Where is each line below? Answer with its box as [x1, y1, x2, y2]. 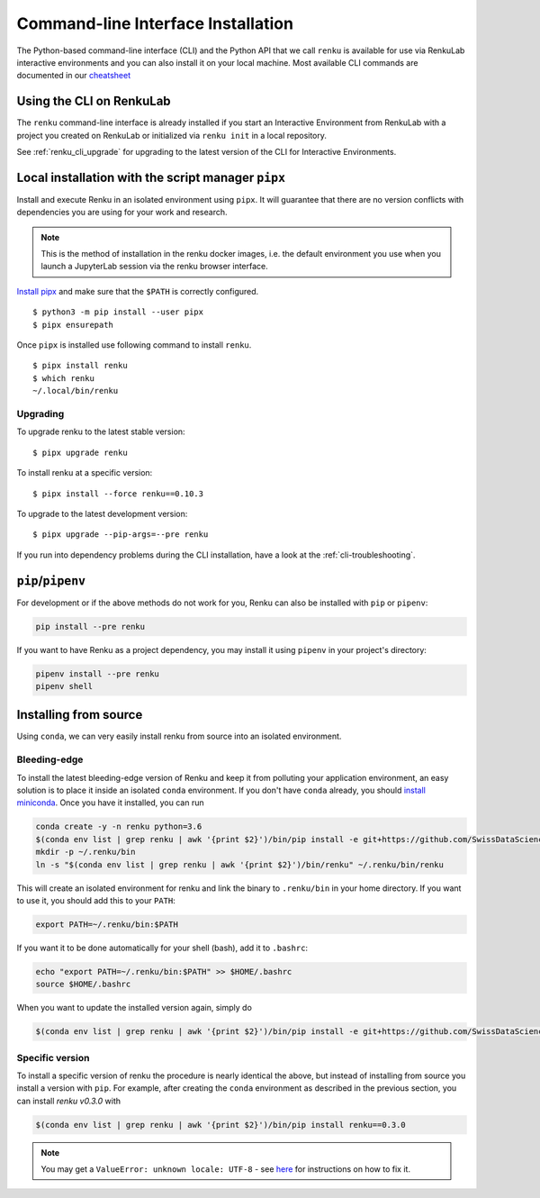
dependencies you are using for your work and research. [16, 207, 228, 218]
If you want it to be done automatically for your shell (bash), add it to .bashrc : [16, 942, 309, 953]
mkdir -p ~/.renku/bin [35, 847, 136, 858]
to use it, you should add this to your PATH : [16, 894, 175, 905]
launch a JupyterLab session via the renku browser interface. [40, 261, 269, 272]
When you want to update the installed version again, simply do [16, 1003, 252, 1013]
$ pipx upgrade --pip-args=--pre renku [32, 530, 209, 540]
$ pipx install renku [32, 360, 128, 371]
